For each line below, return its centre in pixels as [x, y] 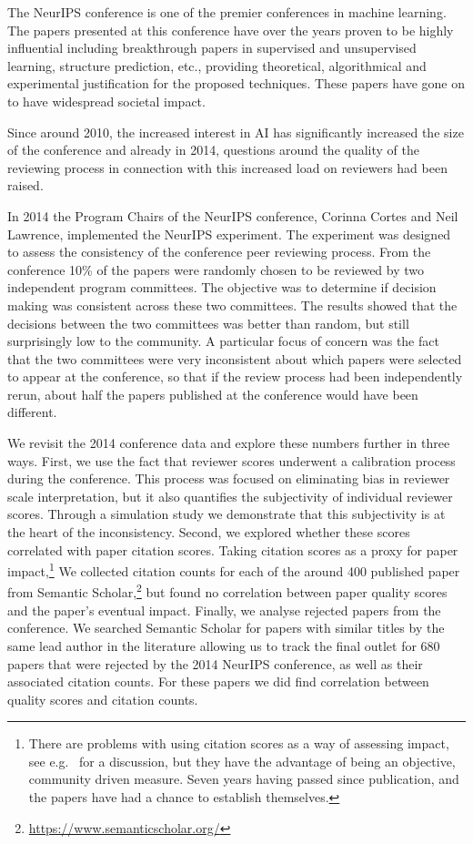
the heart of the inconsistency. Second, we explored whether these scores [209, 532]
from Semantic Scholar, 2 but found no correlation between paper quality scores [227, 591]
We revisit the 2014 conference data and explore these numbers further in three [229, 443]
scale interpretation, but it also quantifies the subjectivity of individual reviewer [230, 496]
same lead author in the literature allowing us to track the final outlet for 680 [224, 645]
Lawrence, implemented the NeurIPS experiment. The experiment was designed [229, 234]
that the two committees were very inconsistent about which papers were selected [235, 358]
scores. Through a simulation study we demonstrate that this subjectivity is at [226, 514]
